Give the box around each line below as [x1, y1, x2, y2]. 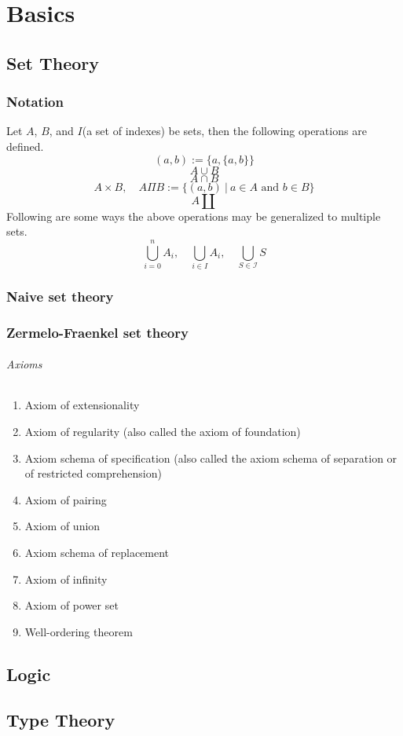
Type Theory [6, 708, 115, 732]
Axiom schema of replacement [24, 544, 170, 560]
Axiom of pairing [24, 491, 107, 507]
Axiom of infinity [24, 570, 108, 587]
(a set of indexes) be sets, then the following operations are [82, 123, 367, 139]
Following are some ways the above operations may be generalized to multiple [6, 207, 381, 224]
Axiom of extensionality [24, 397, 140, 413]
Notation [6, 92, 64, 112]
